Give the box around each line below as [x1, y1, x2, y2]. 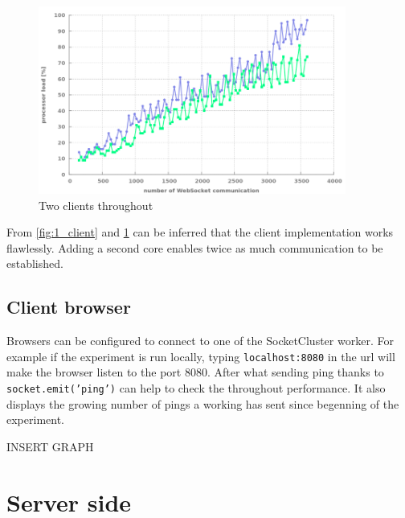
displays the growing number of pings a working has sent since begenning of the [6, 395, 399, 412]
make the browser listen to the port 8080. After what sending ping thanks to [6, 364, 384, 380]
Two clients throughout [39, 196, 153, 213]
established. [6, 255, 63, 272]
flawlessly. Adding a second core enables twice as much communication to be [6, 239, 383, 256]
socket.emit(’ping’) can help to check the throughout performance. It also [6, 380, 386, 396]
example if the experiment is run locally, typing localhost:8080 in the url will [6, 347, 395, 364]
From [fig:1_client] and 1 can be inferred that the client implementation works [6, 224, 394, 240]
